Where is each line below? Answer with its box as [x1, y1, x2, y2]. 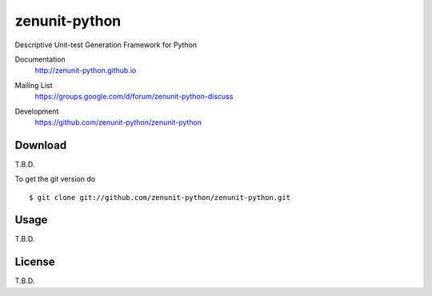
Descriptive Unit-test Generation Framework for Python [14, 40, 198, 50]
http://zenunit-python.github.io [34, 66, 137, 75]
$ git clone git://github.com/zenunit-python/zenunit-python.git [29, 193, 291, 202]
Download [14, 138, 67, 152]
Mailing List [14, 80, 53, 90]
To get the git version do [14, 174, 96, 184]
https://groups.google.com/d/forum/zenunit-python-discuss [34, 92, 234, 102]
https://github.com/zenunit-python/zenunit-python [34, 117, 202, 127]
